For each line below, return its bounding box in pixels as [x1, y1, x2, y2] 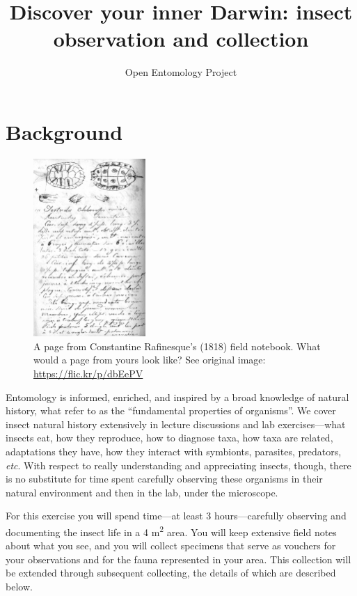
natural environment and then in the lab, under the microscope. [6, 485, 278, 499]
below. [6, 579, 33, 593]
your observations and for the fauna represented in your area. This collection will [6, 551, 351, 566]
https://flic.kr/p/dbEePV [33, 366, 143, 380]
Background [6, 117, 123, 146]
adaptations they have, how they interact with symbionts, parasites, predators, [6, 444, 342, 458]
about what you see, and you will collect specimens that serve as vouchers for [6, 538, 336, 553]
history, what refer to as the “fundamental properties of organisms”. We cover [6, 403, 336, 418]
